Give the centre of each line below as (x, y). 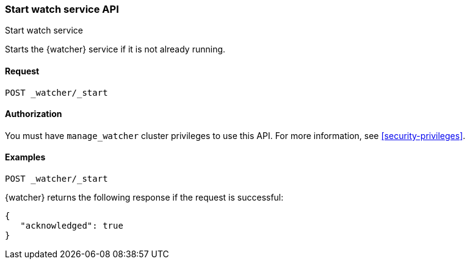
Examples (25, 157)
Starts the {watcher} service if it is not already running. (115, 49)
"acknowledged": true (72, 226)
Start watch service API (62, 9)
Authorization (34, 114)
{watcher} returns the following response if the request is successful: (144, 198)
